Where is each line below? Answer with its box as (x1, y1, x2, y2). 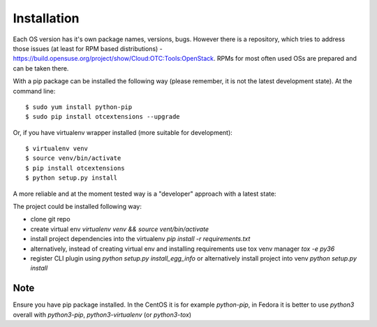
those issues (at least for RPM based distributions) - (13, 44, 163, 52)
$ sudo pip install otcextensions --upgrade (25, 112, 181, 121)
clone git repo (30, 215, 71, 224)
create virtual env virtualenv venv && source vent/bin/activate (30, 224, 209, 233)
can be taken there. (13, 64, 69, 73)
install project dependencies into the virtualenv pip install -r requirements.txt (30, 235, 251, 243)
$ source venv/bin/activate (25, 154, 121, 162)
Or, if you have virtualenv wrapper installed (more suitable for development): (13, 128, 233, 136)
